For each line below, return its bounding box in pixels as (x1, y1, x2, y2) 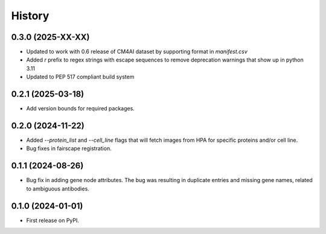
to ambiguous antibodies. (26, 185, 90, 192)
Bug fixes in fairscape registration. (26, 145, 112, 152)
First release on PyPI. (26, 217, 80, 224)
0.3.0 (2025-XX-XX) (11, 32, 90, 42)
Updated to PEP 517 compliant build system (26, 73, 135, 81)
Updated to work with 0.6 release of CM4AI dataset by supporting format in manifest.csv (26, 48, 248, 55)
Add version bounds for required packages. (26, 105, 135, 112)
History (11, 9, 50, 22)
